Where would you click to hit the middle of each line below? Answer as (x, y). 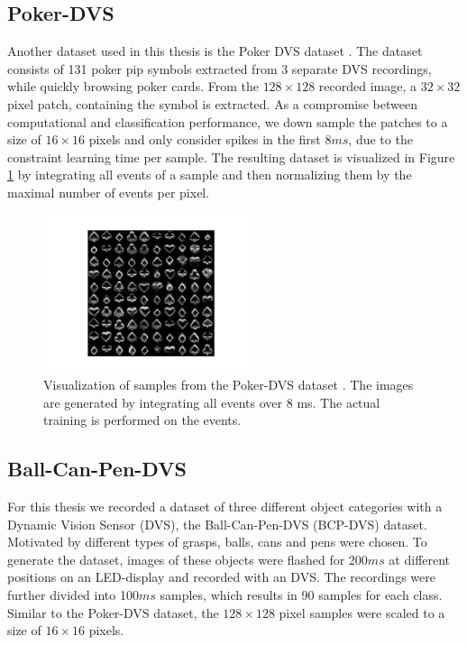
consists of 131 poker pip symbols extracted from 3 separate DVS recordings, (220, 68)
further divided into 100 (73, 594)
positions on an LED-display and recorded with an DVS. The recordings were (221, 577)
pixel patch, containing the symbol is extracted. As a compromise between (212, 103)
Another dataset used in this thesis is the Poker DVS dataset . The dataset (215, 51)
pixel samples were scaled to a (362, 612)
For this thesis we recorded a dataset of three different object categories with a (225, 507)
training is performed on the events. (142, 420)
